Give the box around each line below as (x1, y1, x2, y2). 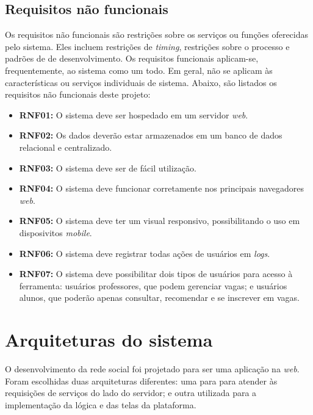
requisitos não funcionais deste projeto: (5, 88, 151, 101)
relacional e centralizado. (19, 140, 112, 153)
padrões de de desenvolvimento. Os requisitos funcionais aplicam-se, (5, 52, 259, 65)
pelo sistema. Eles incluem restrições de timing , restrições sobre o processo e (5, 40, 290, 52)
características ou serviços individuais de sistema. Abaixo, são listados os (5, 76, 277, 88)
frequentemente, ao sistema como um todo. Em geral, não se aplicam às (5, 63, 273, 76)
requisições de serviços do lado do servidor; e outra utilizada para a (5, 386, 257, 399)
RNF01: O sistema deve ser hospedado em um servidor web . (19, 108, 248, 121)
